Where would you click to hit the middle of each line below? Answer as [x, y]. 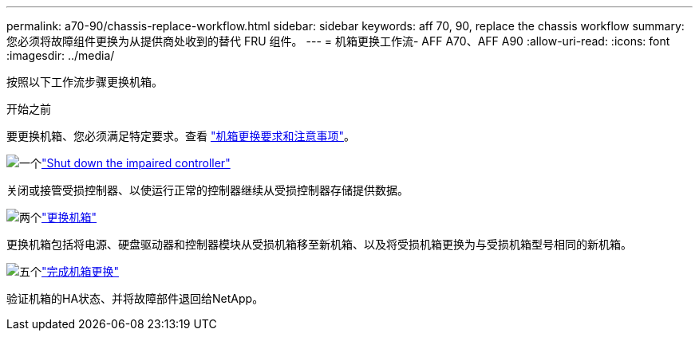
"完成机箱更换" [81, 271]
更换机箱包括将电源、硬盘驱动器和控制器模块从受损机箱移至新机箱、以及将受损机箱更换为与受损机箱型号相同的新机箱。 [319, 244]
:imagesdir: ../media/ [61, 55]
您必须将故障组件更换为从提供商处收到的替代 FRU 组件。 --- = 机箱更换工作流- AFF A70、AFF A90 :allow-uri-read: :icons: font [338, 41]
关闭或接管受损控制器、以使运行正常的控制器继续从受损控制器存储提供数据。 [207, 190]
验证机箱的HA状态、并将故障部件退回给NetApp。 [135, 298]
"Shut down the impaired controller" [136, 163]
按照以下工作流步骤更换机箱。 [85, 82]
